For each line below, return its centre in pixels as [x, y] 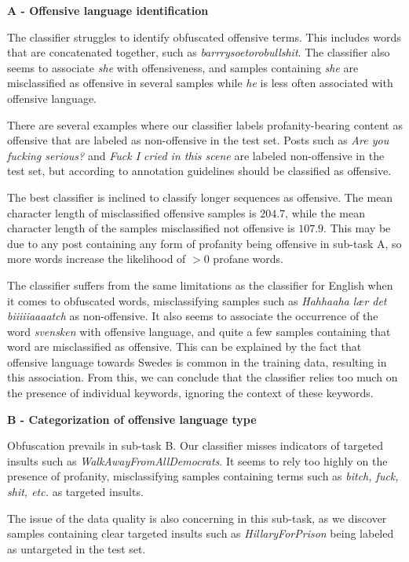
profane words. [248, 259]
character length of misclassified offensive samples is [132, 212]
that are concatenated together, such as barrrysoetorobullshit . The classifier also [199, 52]
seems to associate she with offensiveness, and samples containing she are [183, 67]
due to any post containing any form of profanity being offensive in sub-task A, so [204, 243]
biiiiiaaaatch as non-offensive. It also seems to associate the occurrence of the [193, 316]
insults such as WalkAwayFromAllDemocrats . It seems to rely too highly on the [197, 460]
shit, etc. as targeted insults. [75, 492]
